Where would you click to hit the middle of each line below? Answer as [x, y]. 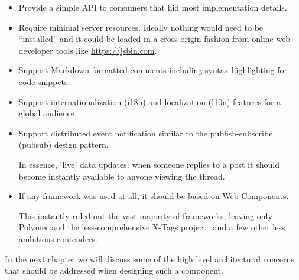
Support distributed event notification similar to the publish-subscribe [146, 133]
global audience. [48, 113]
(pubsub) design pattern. [64, 144]
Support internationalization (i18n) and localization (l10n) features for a [150, 101]
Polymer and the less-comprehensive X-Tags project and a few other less [152, 227]
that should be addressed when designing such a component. [114, 270]
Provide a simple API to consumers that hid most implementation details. [153, 7]
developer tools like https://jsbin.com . [88, 50]
